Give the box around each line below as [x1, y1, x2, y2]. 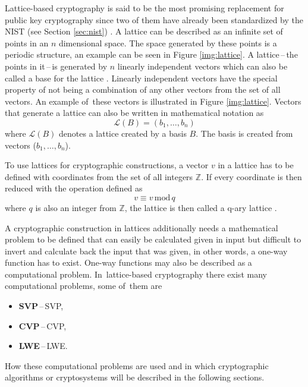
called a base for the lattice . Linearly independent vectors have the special [5, 71, 278, 84]
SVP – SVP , [18, 300, 64, 312]
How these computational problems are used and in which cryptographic [5, 359, 269, 372]
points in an [5, 36, 49, 49]
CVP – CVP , [18, 319, 67, 332]
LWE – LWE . [18, 339, 68, 352]
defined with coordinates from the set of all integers [5, 170, 193, 183]
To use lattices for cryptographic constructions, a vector [5, 159, 209, 171]
